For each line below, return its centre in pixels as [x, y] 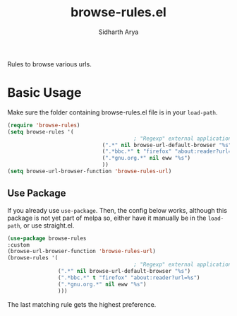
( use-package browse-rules [47, 238]
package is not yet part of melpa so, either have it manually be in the [107, 218]
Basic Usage [44, 93]
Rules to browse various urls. [49, 64]
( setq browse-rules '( [41, 131]
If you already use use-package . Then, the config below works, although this [117, 210]
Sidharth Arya [119, 32]
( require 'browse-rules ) [44, 125]
